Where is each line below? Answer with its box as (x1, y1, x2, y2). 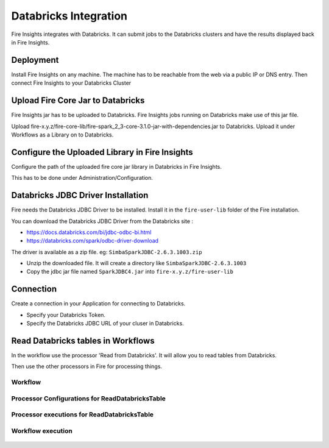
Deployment (11, 55, 59, 65)
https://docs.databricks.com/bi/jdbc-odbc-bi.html (26, 229, 152, 236)
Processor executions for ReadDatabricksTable (11, 410, 154, 419)
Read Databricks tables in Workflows (11, 335, 155, 346)
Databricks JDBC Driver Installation (11, 190, 149, 201)
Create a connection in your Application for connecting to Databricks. (11, 300, 186, 307)
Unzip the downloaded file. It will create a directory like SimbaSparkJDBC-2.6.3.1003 (26, 260, 247, 267)
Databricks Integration (11, 9, 128, 23)
